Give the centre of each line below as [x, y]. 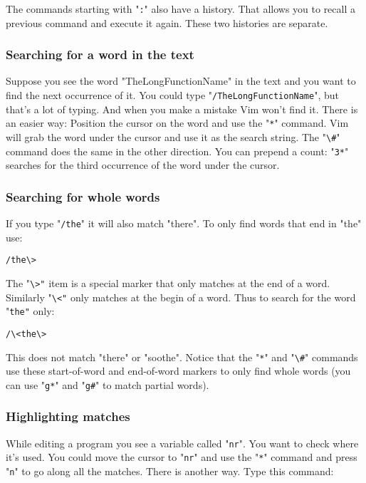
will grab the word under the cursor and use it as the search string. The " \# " [173, 136]
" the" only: [30, 311]
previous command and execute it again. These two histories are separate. [167, 22]
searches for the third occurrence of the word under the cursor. [143, 165]
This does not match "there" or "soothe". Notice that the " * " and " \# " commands [182, 357]
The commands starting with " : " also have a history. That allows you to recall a [181, 9]
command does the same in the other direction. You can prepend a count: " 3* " [177, 151]
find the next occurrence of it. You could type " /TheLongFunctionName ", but [172, 95]
